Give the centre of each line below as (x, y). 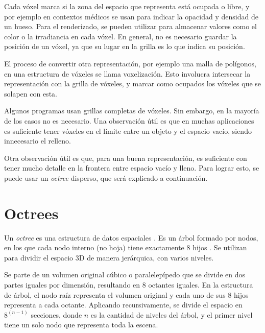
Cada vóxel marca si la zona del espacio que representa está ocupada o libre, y (127, 6)
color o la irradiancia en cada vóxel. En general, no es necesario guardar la (121, 36)
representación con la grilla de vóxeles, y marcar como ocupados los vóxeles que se (133, 84)
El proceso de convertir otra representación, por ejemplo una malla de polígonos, (130, 63)
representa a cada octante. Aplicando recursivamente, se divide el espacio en (123, 305)
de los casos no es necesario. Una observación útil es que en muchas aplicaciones (129, 120)
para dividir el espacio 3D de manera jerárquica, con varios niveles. (109, 257)
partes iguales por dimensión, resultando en (72, 284)
